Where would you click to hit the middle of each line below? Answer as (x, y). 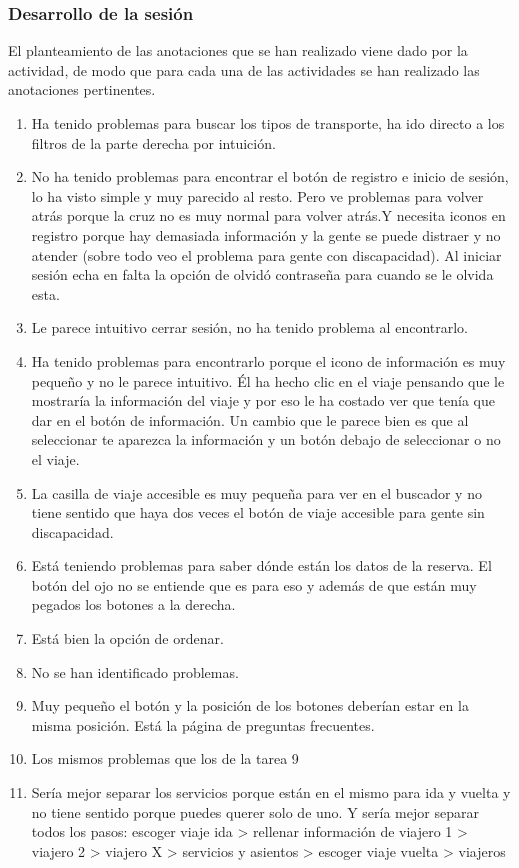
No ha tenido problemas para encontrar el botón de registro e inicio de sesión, (270, 176)
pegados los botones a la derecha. (133, 604)
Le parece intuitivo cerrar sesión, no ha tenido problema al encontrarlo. (249, 327)
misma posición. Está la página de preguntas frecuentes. (203, 724)
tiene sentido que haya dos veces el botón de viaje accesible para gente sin (258, 512)
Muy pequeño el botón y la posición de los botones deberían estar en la (250, 705)
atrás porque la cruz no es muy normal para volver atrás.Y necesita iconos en (268, 215)
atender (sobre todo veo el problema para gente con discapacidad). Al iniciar (266, 254)
